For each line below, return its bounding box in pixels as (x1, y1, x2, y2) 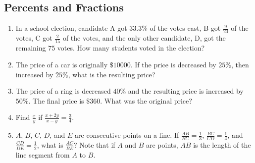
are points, (146, 139, 178, 150)
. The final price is (28, 95, 84, 106)
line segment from (15, 149, 70, 160)
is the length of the (193, 139, 251, 150)
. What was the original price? (100, 95, 192, 106)
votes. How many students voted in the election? (57, 43, 205, 53)
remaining (15, 43, 46, 53)
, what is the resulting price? (68, 69, 155, 79)
